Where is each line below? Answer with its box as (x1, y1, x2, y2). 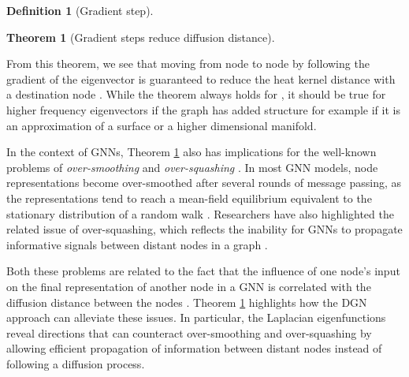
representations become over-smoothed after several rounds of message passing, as (6, 174, 402, 191)
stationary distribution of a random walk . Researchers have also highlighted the (6, 205, 394, 222)
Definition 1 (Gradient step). (6, 2, 154, 18)
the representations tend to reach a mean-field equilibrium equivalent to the (6, 189, 372, 206)
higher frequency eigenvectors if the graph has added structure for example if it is (6, 101, 400, 118)
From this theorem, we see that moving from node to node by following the (6, 55, 370, 72)
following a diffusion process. (6, 355, 145, 371)
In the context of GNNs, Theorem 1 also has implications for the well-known (6, 144, 377, 160)
